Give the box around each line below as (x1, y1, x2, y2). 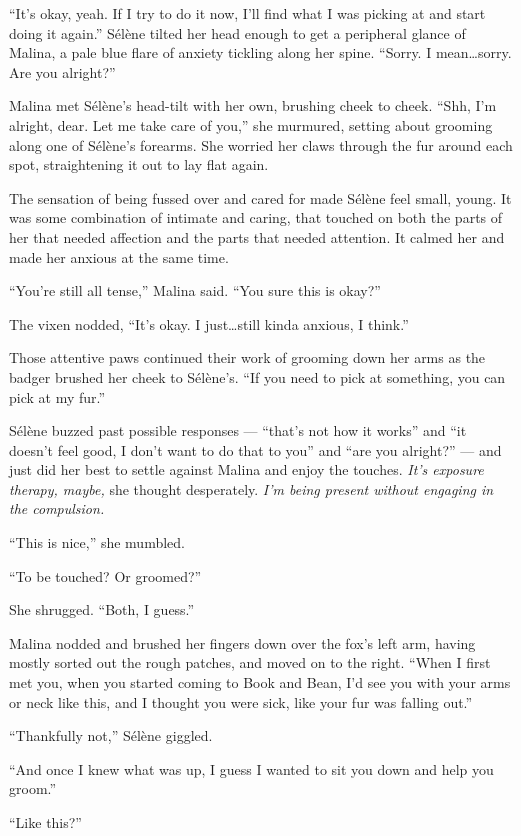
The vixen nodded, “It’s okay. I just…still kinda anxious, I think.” (9, 313, 409, 334)
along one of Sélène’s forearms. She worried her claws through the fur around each (9, 134, 513, 155)
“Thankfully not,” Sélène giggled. (9, 725, 213, 746)
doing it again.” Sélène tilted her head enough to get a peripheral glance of (9, 22, 466, 43)
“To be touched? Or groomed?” (9, 565, 202, 586)
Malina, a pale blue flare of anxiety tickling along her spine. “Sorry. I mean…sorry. (9, 42, 512, 63)
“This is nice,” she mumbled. (9, 532, 185, 553)
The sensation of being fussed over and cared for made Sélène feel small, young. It (9, 187, 512, 208)
